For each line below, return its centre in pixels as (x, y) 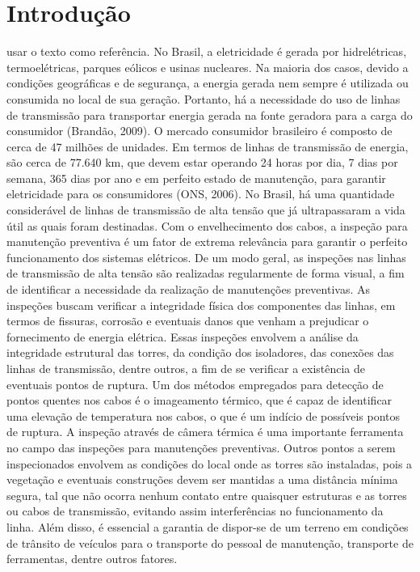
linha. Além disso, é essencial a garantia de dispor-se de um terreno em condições (208, 526)
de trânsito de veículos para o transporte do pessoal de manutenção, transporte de (210, 542)
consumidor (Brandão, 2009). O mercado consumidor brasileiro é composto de (199, 131)
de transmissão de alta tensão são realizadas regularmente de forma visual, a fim (206, 273)
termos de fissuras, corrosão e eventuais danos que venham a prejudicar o (188, 321)
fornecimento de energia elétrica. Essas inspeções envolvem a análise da (183, 336)
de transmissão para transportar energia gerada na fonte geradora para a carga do (210, 114)
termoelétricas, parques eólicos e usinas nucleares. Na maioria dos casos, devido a (208, 67)
